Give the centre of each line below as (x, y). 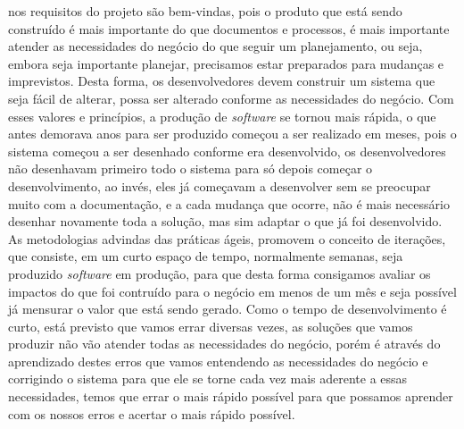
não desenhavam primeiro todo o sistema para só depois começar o (191, 168)
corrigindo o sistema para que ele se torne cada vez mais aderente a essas (208, 379)
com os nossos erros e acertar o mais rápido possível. (152, 413)
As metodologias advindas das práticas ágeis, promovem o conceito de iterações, (227, 238)
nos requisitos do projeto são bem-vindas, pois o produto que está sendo (205, 11)
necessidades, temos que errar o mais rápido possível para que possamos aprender (231, 396)
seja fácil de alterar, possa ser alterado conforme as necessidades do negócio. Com (231, 98)
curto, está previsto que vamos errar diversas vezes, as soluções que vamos (211, 326)
